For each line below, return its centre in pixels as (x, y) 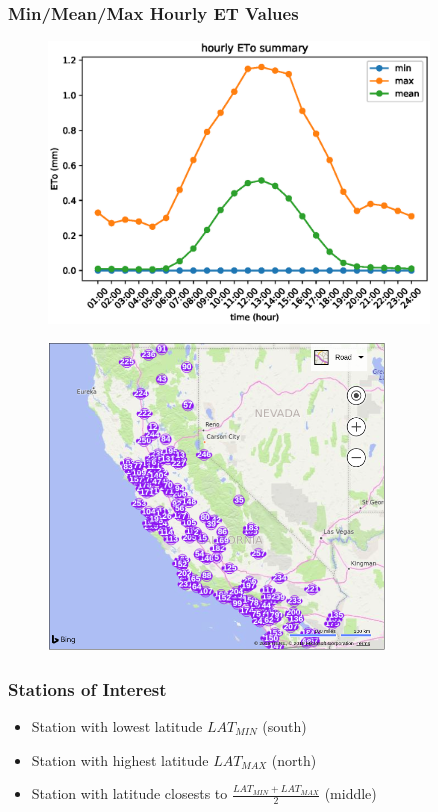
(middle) (350, 793)
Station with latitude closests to (129, 793)
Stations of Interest (87, 688)
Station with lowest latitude (117, 725)
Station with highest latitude (120, 759)
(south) (284, 725)
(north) (294, 759)
